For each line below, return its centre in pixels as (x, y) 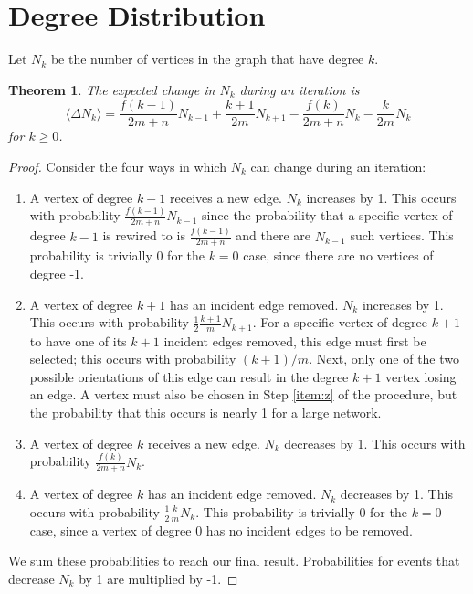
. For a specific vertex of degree (340, 322)
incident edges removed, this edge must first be (295, 340)
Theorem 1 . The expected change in (112, 89)
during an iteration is (300, 89)
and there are (273, 235)
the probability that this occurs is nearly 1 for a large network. (205, 413)
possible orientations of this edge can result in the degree (189, 376)
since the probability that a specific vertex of (327, 215)
